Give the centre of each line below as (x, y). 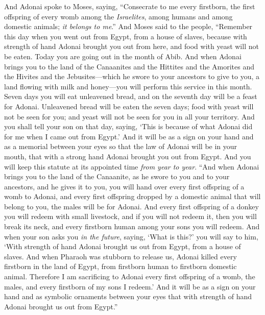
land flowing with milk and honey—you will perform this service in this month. (128, 86)
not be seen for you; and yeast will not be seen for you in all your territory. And (129, 116)
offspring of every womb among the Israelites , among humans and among (118, 16)
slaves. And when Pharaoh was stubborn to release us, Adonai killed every (121, 256)
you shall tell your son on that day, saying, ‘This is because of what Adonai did (128, 126)
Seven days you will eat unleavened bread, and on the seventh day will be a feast (131, 96)
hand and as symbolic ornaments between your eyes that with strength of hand (128, 296)
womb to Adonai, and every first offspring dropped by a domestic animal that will (132, 196)
